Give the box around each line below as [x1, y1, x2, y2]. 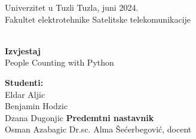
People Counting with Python [5, 56, 114, 69]
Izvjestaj [5, 44, 41, 57]
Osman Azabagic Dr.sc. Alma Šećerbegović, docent [5, 123, 192, 135]
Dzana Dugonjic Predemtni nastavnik [5, 111, 154, 123]
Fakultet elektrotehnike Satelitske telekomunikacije [5, 13, 191, 25]
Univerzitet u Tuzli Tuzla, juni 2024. [5, 1, 139, 13]
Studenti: [5, 76, 44, 88]
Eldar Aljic [5, 88, 45, 100]
